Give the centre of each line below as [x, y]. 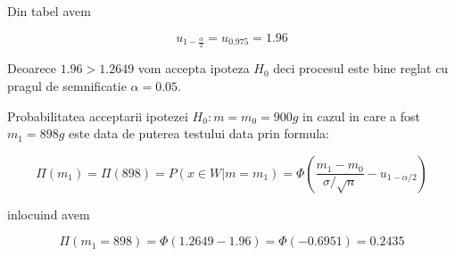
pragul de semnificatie [67, 86]
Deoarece [32, 68]
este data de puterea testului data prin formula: [199, 133]
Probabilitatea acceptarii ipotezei [98, 116]
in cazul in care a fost [362, 116]
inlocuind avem [49, 214]
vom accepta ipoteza [194, 68]
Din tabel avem [49, 11]
